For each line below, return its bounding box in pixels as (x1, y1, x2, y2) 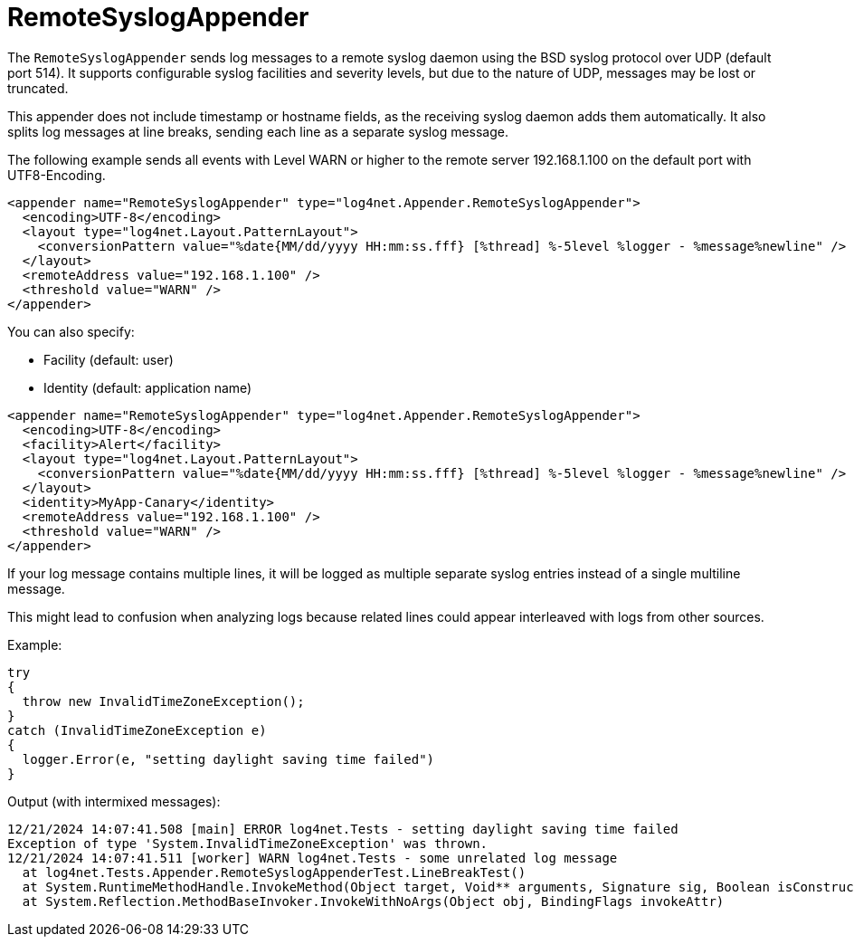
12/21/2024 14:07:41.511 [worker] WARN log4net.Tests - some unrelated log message (7, 850, 618, 865)
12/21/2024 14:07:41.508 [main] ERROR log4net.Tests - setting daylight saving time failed (7, 821, 678, 836)
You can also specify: (7, 323, 135, 339)
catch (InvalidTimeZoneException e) (7, 722, 267, 738)
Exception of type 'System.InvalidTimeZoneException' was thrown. (7, 835, 489, 851)
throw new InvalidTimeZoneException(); (22, 693, 305, 709)
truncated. (7, 80, 69, 96)
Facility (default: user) (43, 351, 174, 367)
